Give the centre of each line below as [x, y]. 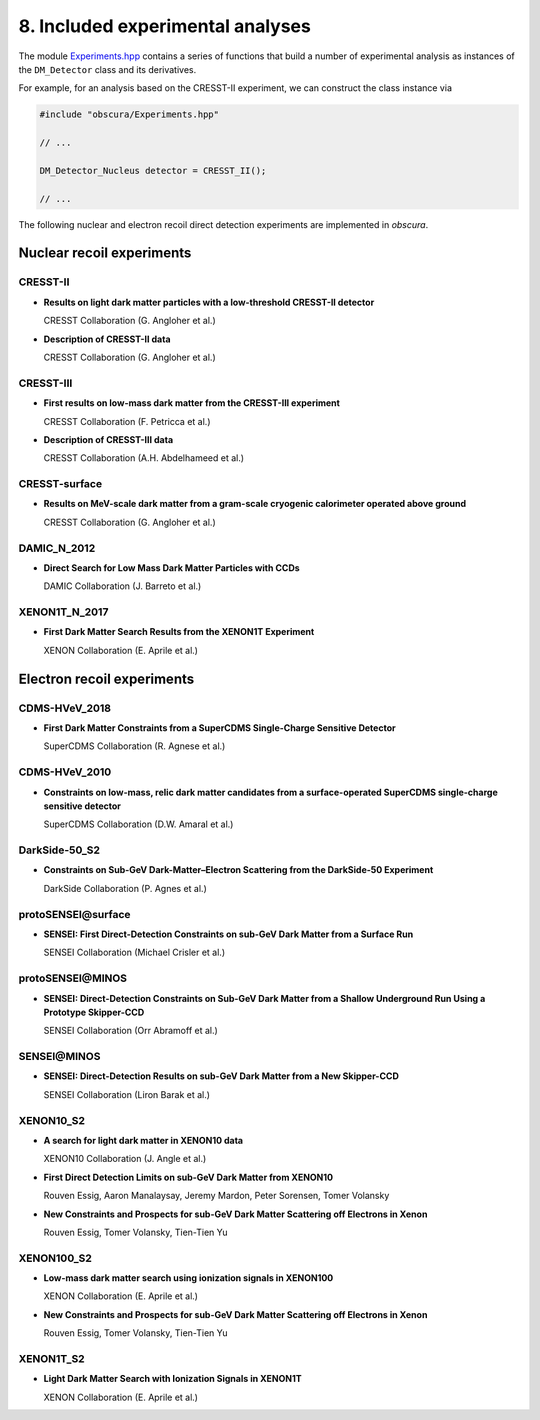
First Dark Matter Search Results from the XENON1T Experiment [179, 632]
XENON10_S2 [51, 1120]
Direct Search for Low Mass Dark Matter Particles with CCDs [171, 567]
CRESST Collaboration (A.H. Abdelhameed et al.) [144, 458]
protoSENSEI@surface [74, 914]
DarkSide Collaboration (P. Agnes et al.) [125, 888]
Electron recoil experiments [106, 678]
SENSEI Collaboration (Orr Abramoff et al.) [131, 1031]
